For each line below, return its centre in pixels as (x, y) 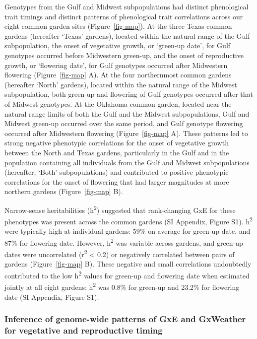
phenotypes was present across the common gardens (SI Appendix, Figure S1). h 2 (128, 221)
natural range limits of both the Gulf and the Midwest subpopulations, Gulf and (127, 113)
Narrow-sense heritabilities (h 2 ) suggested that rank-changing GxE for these (120, 209)
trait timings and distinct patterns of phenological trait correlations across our (124, 16)
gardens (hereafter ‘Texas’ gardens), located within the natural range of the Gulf (127, 35)
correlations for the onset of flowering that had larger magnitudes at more (117, 181)
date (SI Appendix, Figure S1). (52, 297)
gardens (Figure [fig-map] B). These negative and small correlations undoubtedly (128, 264)
